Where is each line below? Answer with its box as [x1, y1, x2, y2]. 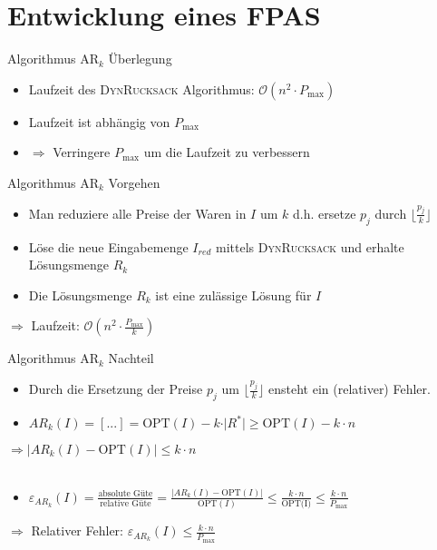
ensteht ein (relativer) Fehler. [268, 379, 431, 398]
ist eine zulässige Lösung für [155, 285, 312, 304]
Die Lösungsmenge [28, 285, 132, 304]
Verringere [53, 142, 111, 162]
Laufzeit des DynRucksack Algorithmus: [28, 79, 255, 98]
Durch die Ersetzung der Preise [28, 379, 203, 398]
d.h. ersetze [293, 203, 356, 222]
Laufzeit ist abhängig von [28, 112, 170, 131]
